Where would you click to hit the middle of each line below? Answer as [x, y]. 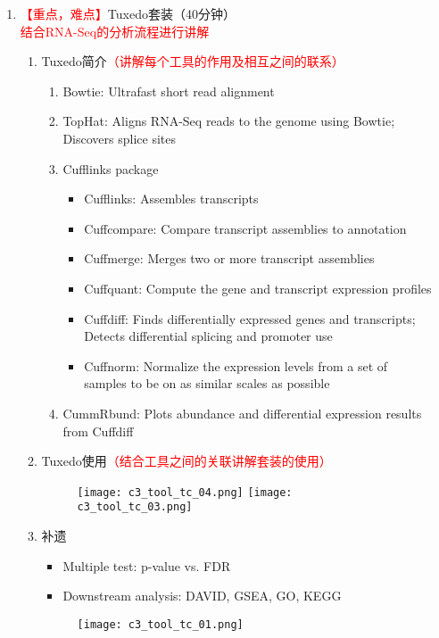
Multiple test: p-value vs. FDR [147, 565]
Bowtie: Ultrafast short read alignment [169, 91]
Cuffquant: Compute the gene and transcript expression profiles [258, 288]
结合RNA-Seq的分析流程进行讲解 [115, 31]
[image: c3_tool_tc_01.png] [160, 624]
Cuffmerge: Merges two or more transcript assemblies [229, 258]
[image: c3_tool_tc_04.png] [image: [185, 492]
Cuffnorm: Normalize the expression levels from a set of [236, 365]
